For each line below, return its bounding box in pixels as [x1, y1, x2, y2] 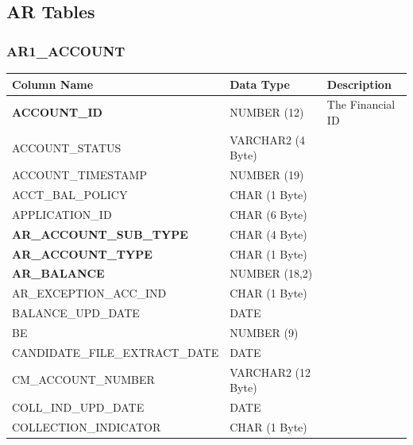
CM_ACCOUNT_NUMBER [12, 371, 155, 388]
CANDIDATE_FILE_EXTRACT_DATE [12, 343, 219, 360]
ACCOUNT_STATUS [12, 139, 122, 155]
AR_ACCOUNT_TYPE [12, 245, 152, 262]
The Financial [326, 96, 396, 113]
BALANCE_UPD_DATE [12, 305, 140, 321]
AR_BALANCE [12, 265, 105, 282]
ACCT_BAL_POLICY [12, 186, 128, 203]
